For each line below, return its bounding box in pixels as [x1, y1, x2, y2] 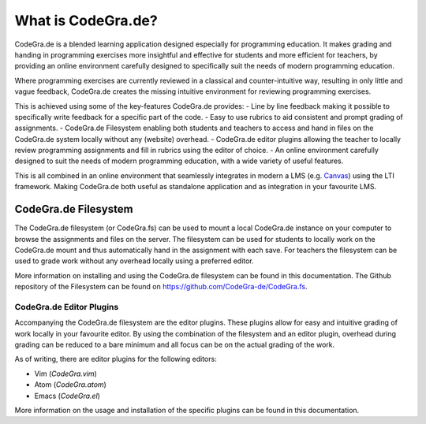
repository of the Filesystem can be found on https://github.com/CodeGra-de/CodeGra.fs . [14, 282, 308, 292]
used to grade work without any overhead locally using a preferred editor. [14, 256, 254, 266]
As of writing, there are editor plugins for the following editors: [14, 355, 217, 364]
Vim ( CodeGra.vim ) [34, 369, 98, 378]
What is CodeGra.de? [14, 12, 158, 29]
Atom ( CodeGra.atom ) [34, 380, 106, 389]
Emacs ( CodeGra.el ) [34, 391, 100, 400]
